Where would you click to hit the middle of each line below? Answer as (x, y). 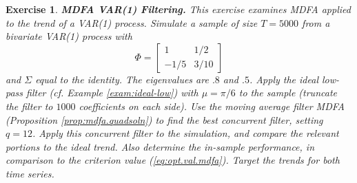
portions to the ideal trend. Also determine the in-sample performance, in (160, 146)
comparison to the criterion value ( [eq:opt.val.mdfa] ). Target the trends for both (173, 160)
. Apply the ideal (284, 79)
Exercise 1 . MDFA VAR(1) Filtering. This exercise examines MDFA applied (178, 9)
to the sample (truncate (288, 93)
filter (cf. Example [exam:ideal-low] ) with (112, 93)
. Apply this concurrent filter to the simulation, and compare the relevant (185, 133)
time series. (30, 173)
